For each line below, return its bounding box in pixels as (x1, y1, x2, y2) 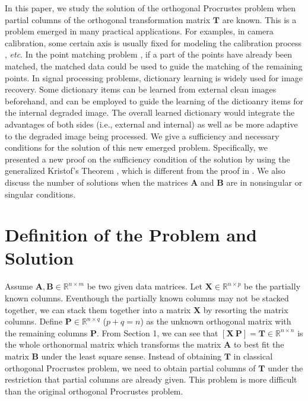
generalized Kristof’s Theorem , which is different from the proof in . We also (5, 164, 285, 177)
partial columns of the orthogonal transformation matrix (5, 13, 211, 26)
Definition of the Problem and (5, 222, 257, 247)
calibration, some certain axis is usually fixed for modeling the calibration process (5, 36, 302, 49)
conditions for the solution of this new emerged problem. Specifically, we (5, 141, 268, 154)
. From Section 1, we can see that (97, 326, 218, 339)
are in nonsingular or (226, 176, 303, 188)
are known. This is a (222, 13, 297, 26)
